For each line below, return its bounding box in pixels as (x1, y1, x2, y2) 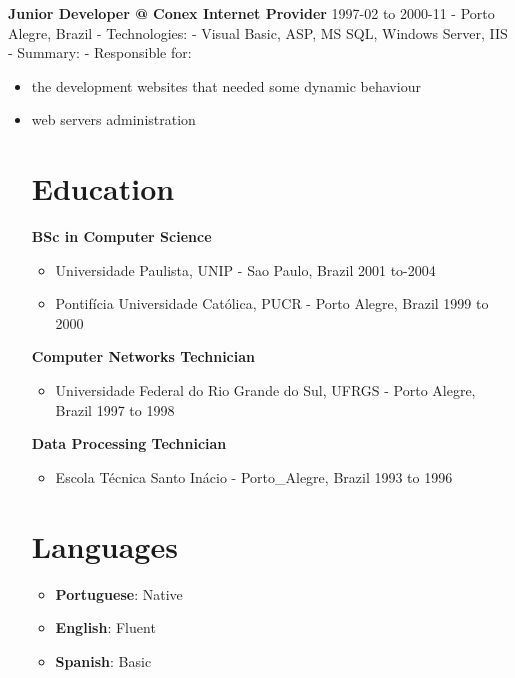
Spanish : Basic (55, 650, 152, 671)
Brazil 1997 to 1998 (55, 399, 175, 420)
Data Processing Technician (31, 433, 227, 454)
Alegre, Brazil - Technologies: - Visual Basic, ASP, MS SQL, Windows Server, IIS (8, 22, 508, 43)
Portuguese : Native (55, 583, 183, 604)
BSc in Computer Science (31, 226, 212, 247)
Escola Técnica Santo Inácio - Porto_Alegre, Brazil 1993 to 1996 (55, 466, 453, 487)
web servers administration (31, 109, 196, 130)
